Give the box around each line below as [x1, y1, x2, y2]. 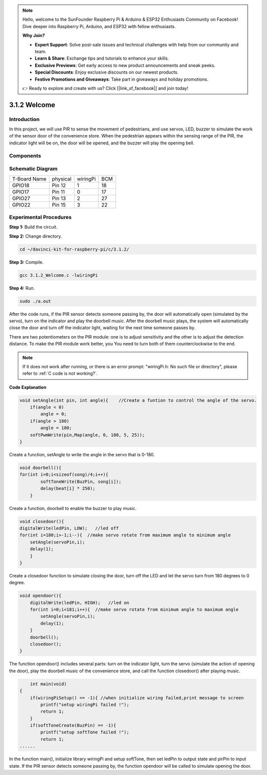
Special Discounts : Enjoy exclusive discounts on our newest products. [35, 69, 179, 75]
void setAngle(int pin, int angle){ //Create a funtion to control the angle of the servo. [19, 397, 257, 403]
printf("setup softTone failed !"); [40, 730, 130, 735]
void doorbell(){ [19, 465, 62, 471]
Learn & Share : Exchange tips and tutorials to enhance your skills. [35, 55, 169, 61]
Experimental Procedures [9, 214, 72, 220]
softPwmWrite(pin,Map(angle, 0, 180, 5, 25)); [30, 432, 145, 437]
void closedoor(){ [19, 518, 64, 524]
